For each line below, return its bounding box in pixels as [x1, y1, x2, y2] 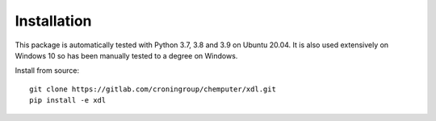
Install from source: [15, 66, 80, 75]
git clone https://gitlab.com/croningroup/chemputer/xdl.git [29, 84, 276, 94]
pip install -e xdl [29, 96, 107, 105]
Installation [15, 12, 92, 30]
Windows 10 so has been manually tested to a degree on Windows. [15, 50, 238, 60]
